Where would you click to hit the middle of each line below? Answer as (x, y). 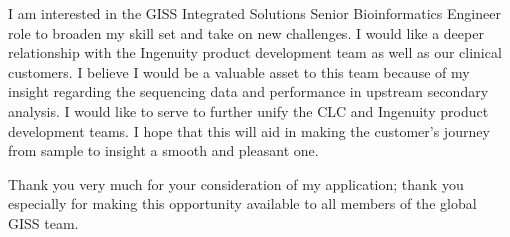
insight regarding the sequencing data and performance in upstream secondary (248, 91)
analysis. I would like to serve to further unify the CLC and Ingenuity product (248, 110)
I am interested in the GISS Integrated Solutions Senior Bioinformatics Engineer (254, 13)
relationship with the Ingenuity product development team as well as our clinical (255, 52)
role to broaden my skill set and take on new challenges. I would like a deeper (246, 32)
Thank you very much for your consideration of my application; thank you (236, 183)
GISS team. (43, 222)
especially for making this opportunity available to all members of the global (242, 203)
